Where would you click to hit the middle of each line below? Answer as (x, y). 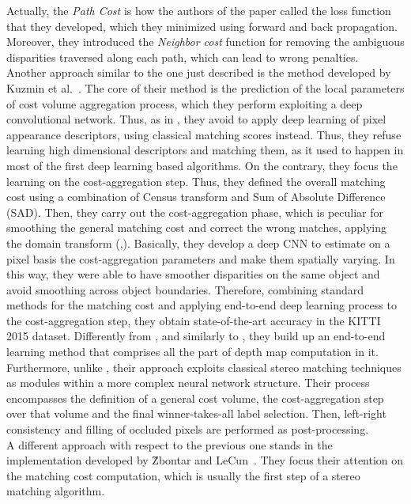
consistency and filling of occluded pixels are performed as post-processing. (188, 429)
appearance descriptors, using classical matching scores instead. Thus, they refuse (204, 134)
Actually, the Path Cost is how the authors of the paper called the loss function (199, 10)
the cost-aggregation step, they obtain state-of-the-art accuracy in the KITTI (194, 320)
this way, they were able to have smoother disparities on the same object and (193, 274)
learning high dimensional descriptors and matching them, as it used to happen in (205, 150)
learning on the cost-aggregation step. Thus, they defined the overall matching (196, 181)
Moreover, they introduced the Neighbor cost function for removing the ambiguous (205, 42)
